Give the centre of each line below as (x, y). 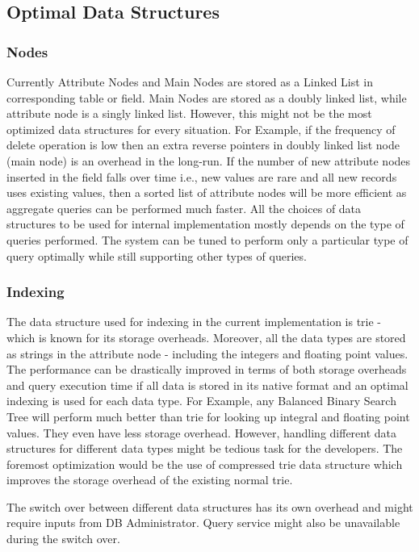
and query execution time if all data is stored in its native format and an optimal (207, 385)
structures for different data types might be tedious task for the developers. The (205, 448)
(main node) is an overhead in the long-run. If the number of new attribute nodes (209, 160)
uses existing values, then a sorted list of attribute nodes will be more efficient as (207, 192)
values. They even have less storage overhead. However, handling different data (202, 432)
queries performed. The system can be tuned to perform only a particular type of (207, 239)
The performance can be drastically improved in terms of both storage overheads (207, 369)
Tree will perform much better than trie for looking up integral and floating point (208, 416)
